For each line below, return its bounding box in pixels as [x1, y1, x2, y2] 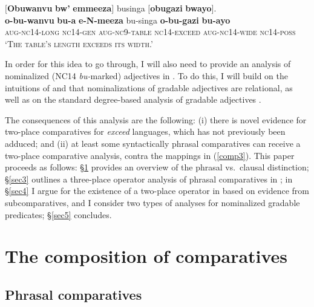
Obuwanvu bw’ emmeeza [7, 2, 112, 14]
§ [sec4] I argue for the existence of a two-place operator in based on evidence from [5, 184, 309, 197]
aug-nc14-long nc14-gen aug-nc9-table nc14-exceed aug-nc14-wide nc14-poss [5, 25, 296, 38]
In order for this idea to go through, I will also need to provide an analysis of [5, 57, 291, 70]
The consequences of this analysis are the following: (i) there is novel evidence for [5, 113, 307, 126]
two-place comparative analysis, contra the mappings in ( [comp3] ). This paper [5, 149, 295, 161]
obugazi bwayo [150, 2, 212, 14]
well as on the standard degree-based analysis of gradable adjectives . [5, 93, 261, 106]
